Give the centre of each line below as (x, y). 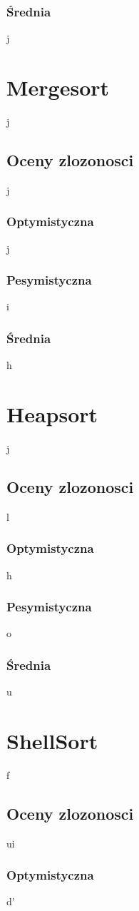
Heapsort (52, 413)
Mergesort (58, 87)
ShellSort (52, 740)
